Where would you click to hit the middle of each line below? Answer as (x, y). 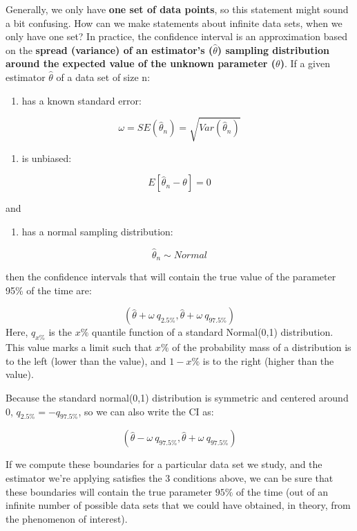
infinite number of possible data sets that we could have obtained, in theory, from (178, 505)
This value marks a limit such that (79, 347)
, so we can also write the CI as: (146, 411)
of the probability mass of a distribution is (262, 347)
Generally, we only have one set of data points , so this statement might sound (177, 9)
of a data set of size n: (103, 76)
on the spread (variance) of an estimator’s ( (109, 49)
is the (60, 332)
